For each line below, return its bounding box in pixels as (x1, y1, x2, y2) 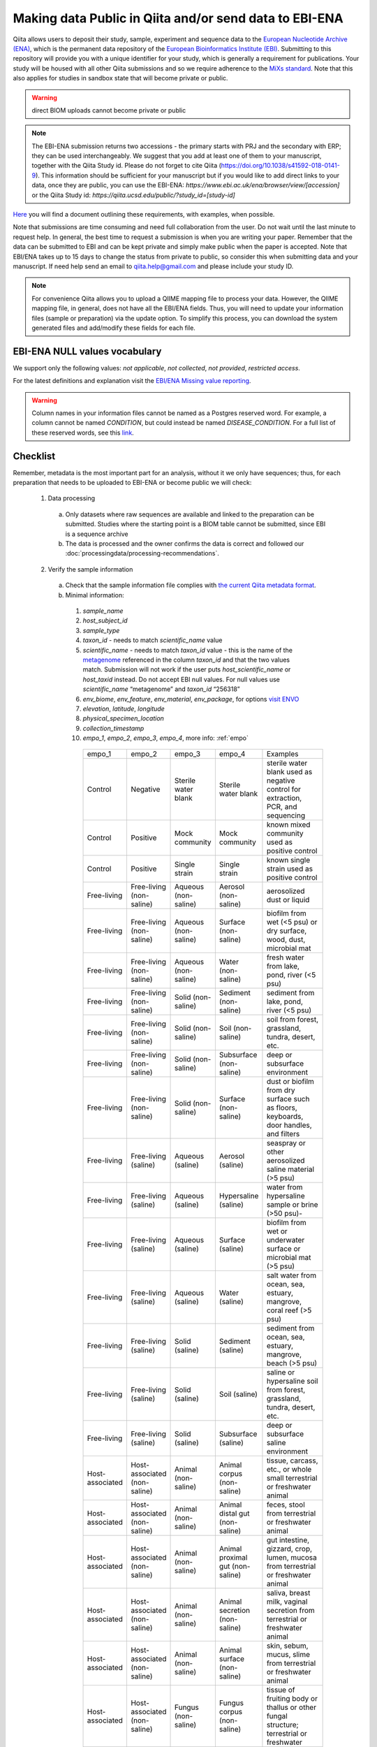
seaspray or (266, 1138, 306, 1148)
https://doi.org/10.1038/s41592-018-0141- (221, 161, 340, 170)
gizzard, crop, (266, 1544, 313, 1554)
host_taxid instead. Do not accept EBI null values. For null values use (82, 675, 281, 683)
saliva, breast (266, 1588, 311, 1598)
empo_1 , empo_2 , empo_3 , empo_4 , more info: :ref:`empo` (82, 734, 249, 742)
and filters (266, 1129, 300, 1139)
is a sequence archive (65, 530, 128, 538)
